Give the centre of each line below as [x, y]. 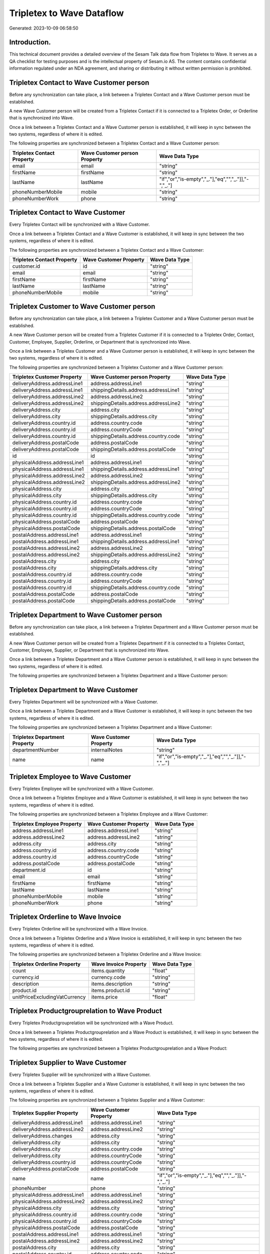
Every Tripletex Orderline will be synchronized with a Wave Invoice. [78, 929]
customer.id [26, 266]
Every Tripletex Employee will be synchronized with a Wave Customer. [81, 789]
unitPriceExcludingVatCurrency [49, 997]
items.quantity [108, 971]
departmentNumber [36, 750]
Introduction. [30, 42]
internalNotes [107, 750]
